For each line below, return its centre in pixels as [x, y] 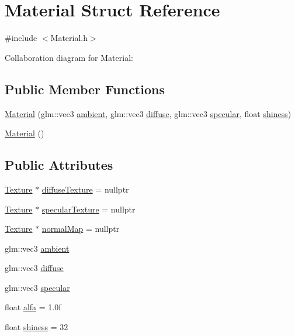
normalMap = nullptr [81, 229]
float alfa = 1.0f [33, 307]
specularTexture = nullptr [88, 209]
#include [21, 38]
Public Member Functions [85, 89]
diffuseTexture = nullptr [85, 189]
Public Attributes [59, 165]
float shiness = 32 [37, 327]
